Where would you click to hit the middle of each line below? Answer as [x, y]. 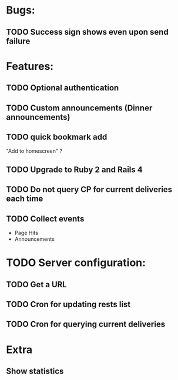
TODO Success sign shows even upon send [87, 32]
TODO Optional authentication [63, 88]
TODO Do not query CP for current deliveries [89, 189]
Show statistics [35, 371]
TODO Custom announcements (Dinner [79, 108]
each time [25, 199]
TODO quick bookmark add [57, 137]
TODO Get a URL [36, 285]
